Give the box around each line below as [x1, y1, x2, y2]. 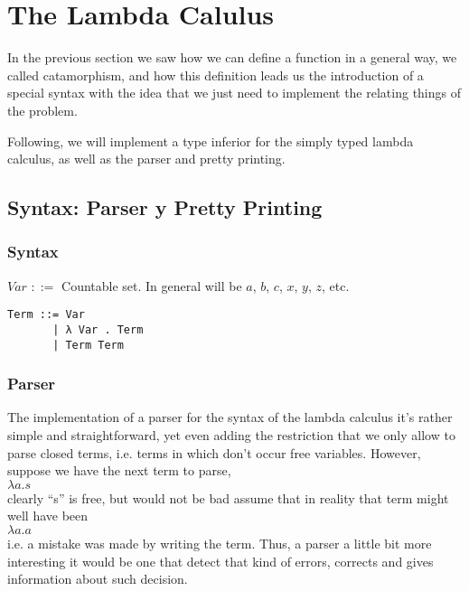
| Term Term [52, 338, 124, 352]
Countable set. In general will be [61, 276, 242, 295]
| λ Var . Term [52, 323, 144, 336]
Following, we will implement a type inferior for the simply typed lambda [7, 131, 414, 150]
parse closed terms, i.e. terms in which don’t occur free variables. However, [7, 443, 421, 462]
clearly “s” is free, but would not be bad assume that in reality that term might [7, 488, 449, 507]
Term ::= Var [7, 308, 85, 322]
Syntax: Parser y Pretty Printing [7, 193, 323, 221]
